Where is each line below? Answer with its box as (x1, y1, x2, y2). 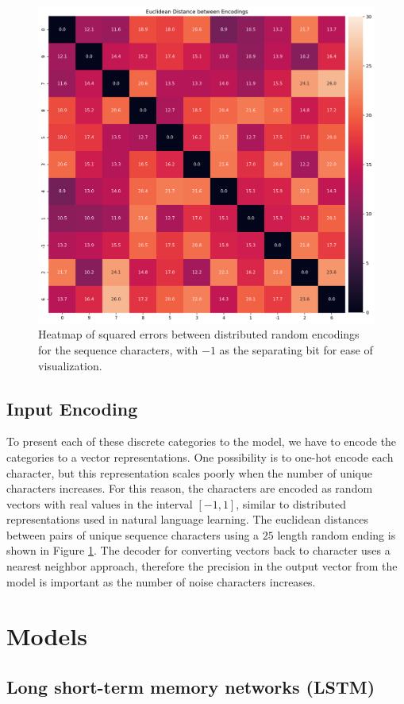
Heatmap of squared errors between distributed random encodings (38, 326, 360, 342)
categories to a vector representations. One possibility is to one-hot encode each (6, 448, 394, 465)
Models (6, 620, 87, 652)
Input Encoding (6, 396, 138, 420)
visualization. (38, 357, 102, 373)
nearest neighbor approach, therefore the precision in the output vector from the (6, 558, 398, 574)
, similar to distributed (236, 495, 346, 512)
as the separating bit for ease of (219, 341, 373, 358)
